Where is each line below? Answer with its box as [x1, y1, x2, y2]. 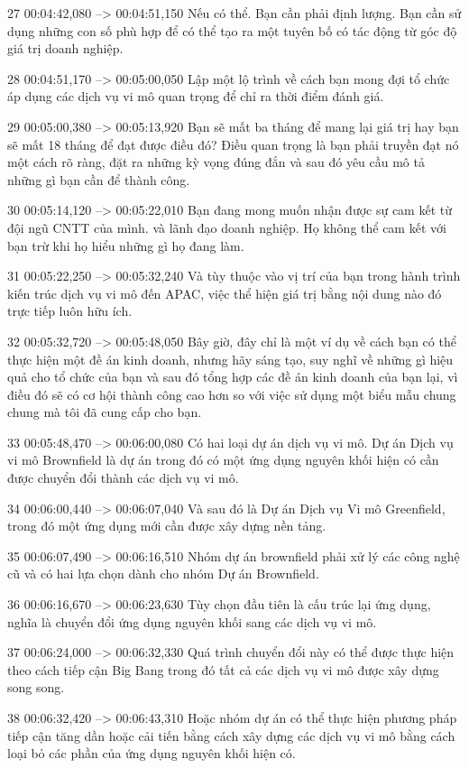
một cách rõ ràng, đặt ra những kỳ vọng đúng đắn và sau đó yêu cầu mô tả [7, 153, 425, 171]
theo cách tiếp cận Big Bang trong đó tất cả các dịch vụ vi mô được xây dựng [7, 660, 439, 679]
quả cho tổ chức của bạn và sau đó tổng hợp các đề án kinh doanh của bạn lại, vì [7, 367, 458, 386]
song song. [7, 678, 65, 697]
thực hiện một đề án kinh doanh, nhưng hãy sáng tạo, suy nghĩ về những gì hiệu [7, 349, 454, 368]
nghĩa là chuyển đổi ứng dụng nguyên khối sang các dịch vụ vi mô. [7, 612, 377, 631]
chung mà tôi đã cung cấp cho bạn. [7, 403, 202, 421]
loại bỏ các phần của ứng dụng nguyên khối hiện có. [7, 744, 296, 763]
